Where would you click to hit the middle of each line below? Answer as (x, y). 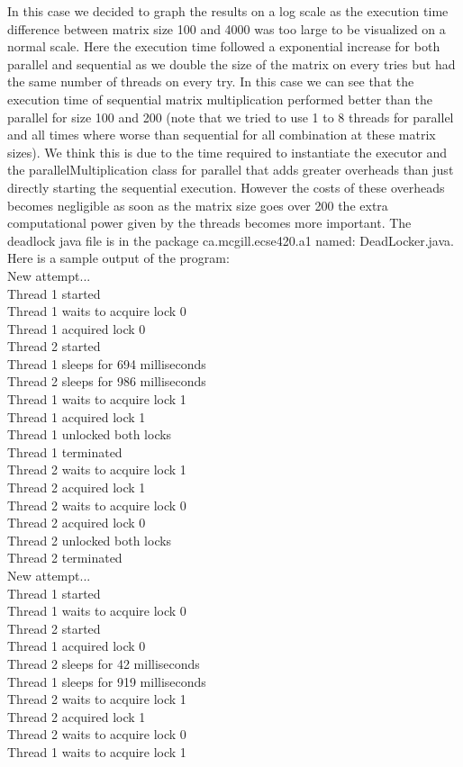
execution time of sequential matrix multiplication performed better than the (220, 99)
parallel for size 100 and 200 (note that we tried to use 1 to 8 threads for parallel (231, 117)
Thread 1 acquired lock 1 (77, 416)
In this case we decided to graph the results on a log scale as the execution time (228, 11)
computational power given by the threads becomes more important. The (209, 223)
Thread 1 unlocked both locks (90, 434)
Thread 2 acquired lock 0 (77, 523)
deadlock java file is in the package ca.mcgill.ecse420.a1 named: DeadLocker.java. (231, 240)
